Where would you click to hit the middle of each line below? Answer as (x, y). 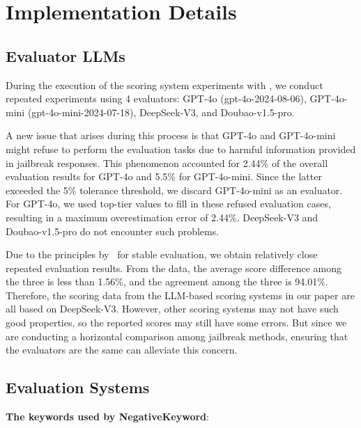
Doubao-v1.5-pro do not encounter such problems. (113, 231)
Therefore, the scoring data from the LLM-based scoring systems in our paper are (180, 295)
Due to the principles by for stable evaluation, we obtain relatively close (162, 254)
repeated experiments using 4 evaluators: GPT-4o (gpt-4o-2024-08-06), (156, 98)
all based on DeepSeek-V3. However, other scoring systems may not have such (172, 309)
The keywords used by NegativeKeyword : (107, 417)
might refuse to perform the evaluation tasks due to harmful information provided (181, 149)
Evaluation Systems (78, 387)
